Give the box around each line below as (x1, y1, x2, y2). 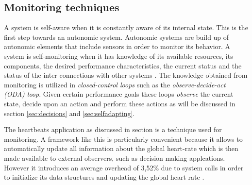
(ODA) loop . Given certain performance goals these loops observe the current (4, 89, 234, 99)
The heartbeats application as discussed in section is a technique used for (4, 124, 222, 135)
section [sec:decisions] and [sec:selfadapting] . (4, 108, 135, 118)
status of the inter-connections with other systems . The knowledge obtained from (4, 70, 248, 80)
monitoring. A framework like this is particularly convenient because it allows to (4, 134, 243, 144)
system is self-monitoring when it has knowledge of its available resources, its (4, 50, 233, 61)
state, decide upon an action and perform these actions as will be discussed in (4, 98, 235, 108)
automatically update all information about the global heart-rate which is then (4, 143, 238, 153)
